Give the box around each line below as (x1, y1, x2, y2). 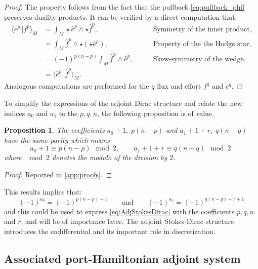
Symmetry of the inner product (153, 25, 250, 33)
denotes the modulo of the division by (52, 152, 167, 163)
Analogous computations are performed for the (4, 81, 149, 91)
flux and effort (157, 81, 201, 91)
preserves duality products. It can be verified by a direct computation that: (4, 11, 237, 22)
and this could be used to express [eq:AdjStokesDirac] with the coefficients (4, 206, 235, 216)
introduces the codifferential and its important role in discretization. (4, 225, 216, 236)
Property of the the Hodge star (153, 41, 249, 48)
